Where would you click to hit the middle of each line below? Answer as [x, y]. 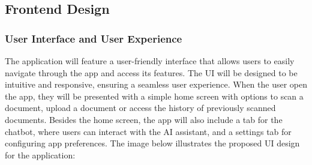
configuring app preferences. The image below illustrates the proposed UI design [152, 143]
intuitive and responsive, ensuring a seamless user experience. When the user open [156, 84]
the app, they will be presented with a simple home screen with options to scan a [154, 96]
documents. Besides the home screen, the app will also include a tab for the [144, 119]
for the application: [40, 154]
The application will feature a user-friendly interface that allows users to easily [150, 61]
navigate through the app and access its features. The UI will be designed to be [151, 72]
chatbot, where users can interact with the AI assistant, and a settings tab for [148, 131]
